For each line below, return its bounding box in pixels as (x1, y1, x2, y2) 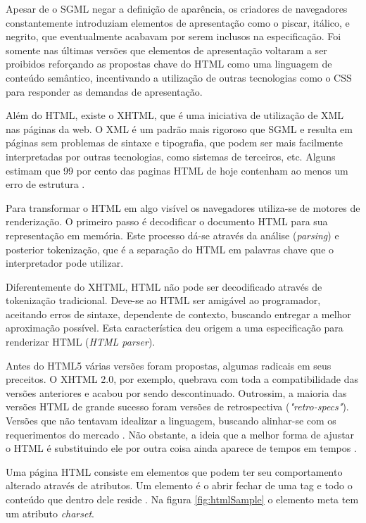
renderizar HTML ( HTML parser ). (6, 334, 156, 349)
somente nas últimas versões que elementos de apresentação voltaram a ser (6, 42, 327, 57)
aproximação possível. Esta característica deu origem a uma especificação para (6, 320, 343, 335)
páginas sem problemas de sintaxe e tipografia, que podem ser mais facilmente (6, 135, 343, 150)
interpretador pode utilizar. (6, 256, 124, 270)
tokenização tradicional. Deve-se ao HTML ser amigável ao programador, (6, 293, 321, 308)
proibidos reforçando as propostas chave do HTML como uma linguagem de (6, 56, 332, 71)
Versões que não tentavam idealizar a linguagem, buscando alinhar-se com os (6, 413, 336, 428)
